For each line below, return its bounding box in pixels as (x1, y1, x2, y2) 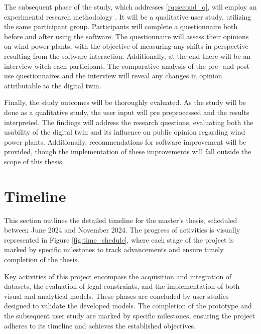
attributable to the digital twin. (4, 80, 101, 90)
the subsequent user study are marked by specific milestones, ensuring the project (4, 310, 255, 320)
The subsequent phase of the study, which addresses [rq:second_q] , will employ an (4, 2, 257, 12)
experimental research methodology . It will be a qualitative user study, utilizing (4, 11, 251, 22)
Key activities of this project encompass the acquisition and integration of (4, 271, 232, 281)
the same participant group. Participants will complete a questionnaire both (4, 21, 238, 32)
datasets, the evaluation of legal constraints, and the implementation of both (4, 281, 240, 291)
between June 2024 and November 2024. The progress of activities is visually (4, 225, 240, 235)
